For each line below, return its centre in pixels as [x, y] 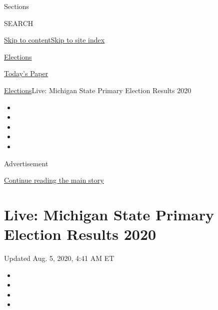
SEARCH [19, 23]
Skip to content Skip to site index [54, 40]
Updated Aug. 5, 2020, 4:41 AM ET [59, 258]
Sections [16, 6]
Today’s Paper [26, 73]
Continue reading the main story [54, 180]
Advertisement [26, 163]
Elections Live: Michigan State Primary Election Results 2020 [98, 90]
